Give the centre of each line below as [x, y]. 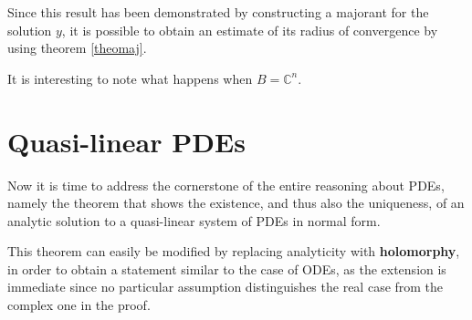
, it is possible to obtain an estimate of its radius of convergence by [250, 30]
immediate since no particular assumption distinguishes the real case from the [226, 287]
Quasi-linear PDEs [126, 141]
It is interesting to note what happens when [130, 78]
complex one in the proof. [79, 305]
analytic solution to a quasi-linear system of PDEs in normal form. [194, 220]
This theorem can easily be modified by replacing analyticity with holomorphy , [234, 251]
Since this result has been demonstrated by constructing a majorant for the [218, 12]
